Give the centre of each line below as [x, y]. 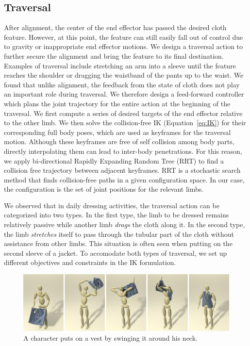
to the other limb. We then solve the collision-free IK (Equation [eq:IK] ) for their [125, 123]
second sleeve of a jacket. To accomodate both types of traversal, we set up [116, 253]
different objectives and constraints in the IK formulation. [90, 262]
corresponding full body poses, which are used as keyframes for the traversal [117, 132]
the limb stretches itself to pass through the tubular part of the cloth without [119, 234]
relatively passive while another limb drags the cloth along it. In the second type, [125, 224]
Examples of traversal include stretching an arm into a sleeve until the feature [120, 65]
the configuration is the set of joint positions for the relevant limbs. [104, 189]
